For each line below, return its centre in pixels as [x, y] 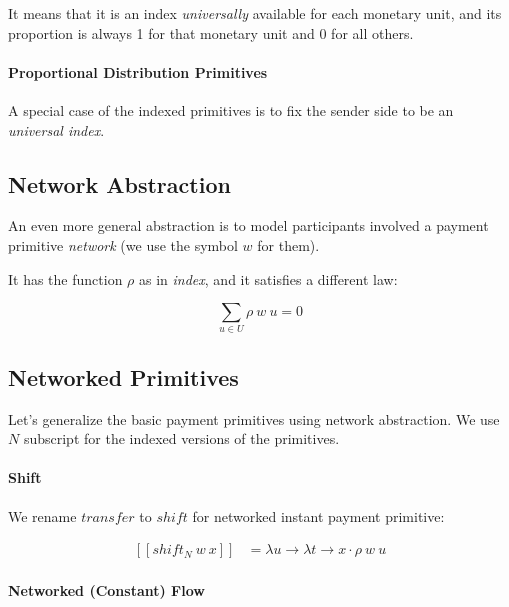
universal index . [56, 129]
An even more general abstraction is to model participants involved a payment [248, 225]
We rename [42, 515]
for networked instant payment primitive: [318, 515]
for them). [288, 244]
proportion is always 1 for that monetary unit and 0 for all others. [211, 32]
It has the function [65, 278]
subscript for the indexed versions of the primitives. [181, 438]
